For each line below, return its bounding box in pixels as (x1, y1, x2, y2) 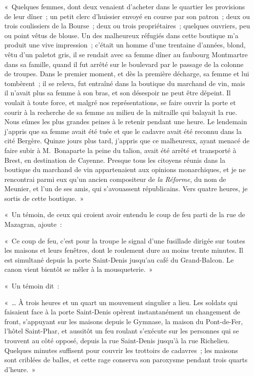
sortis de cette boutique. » (4, 193, 84, 203)
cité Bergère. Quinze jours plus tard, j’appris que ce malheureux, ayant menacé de (4, 135, 250, 146)
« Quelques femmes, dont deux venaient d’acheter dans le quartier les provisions (4, 1, 245, 11)
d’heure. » (4, 364, 36, 374)
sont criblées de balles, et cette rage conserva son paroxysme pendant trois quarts (4, 354, 248, 365)
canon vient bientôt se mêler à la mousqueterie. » (4, 264, 153, 274)
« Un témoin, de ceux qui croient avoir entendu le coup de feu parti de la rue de (4, 209, 245, 220)
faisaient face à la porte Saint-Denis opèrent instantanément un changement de (4, 307, 240, 317)
